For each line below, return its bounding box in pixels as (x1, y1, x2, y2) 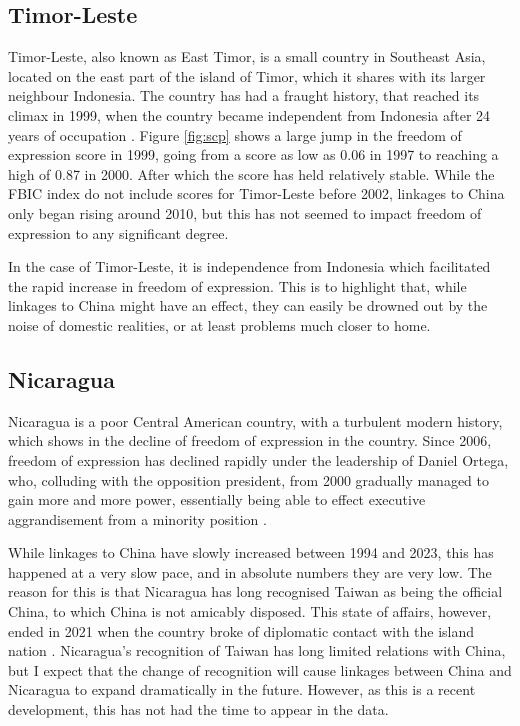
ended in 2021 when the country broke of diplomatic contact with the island (8, 620, 475, 641)
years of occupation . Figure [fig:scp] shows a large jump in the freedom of (8, 124, 462, 145)
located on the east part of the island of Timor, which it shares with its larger (8, 65, 486, 86)
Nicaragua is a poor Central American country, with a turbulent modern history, (8, 410, 503, 431)
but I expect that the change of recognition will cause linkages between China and (8, 659, 512, 680)
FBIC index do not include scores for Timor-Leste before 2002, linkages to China (8, 183, 505, 204)
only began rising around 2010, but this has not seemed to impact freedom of (8, 202, 482, 223)
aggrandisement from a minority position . (8, 508, 267, 529)
